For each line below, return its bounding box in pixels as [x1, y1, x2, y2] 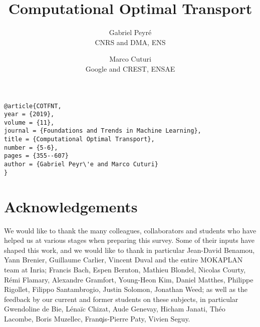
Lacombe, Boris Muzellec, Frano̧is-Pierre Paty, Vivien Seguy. [4, 313, 190, 323]
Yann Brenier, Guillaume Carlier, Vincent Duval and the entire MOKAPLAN [4, 254, 243, 265]
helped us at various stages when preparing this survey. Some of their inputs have [4, 235, 255, 245]
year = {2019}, [4, 111, 55, 118]
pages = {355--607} [4, 152, 69, 160]
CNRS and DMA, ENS [95, 37, 166, 47]
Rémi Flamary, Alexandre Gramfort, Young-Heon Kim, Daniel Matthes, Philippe [4, 274, 253, 284]
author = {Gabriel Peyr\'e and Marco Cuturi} [4, 161, 158, 168]
